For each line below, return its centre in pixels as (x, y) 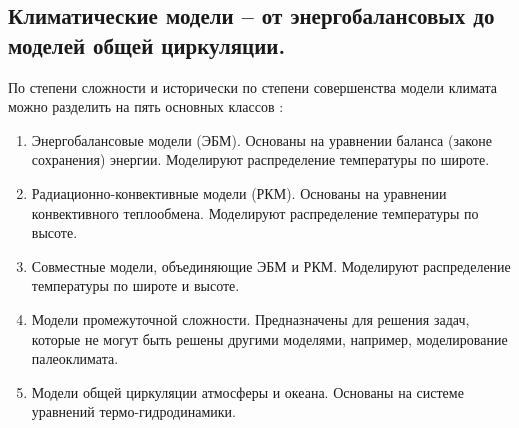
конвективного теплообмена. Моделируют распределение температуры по (255, 212)
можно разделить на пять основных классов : (146, 106)
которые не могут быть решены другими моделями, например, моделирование (269, 338)
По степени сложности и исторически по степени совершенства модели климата (253, 86)
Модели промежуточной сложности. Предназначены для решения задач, (250, 318)
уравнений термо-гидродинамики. (133, 411)
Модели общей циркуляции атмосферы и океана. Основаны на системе (247, 391)
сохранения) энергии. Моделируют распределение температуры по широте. (260, 159)
